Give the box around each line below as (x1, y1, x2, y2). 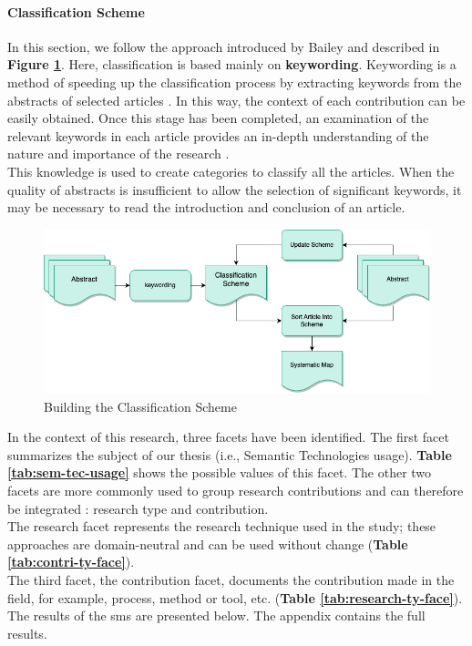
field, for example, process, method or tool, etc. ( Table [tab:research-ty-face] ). (7, 588, 463, 607)
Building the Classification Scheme (44, 396, 237, 415)
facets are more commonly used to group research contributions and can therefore (7, 481, 464, 500)
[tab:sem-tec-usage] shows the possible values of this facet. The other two (7, 463, 432, 482)
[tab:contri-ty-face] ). (7, 552, 135, 571)
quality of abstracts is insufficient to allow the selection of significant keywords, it (7, 179, 462, 199)
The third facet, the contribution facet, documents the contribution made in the (7, 570, 455, 590)
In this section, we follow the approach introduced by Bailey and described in (7, 36, 440, 56)
